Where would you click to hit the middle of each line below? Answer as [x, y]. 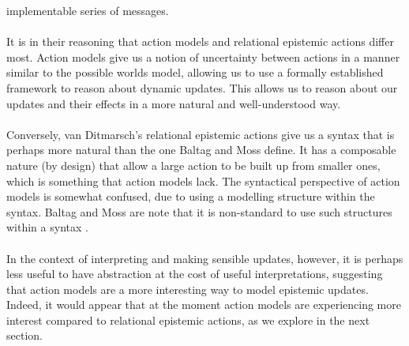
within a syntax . [47, 227]
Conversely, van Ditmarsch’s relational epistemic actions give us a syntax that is [201, 134]
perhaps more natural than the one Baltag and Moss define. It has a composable [201, 150]
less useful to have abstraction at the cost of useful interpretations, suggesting [195, 274]
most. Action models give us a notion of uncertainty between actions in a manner [203, 56]
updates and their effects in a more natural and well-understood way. [174, 103]
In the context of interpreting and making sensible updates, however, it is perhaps [205, 258]
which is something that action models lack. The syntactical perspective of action [203, 181]
